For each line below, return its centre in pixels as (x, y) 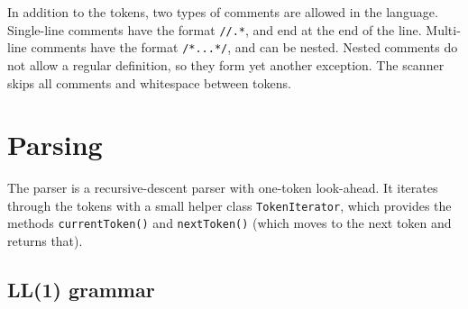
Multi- (443, 29)
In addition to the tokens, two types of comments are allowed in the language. (223, 12)
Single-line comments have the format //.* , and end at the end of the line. (215, 29)
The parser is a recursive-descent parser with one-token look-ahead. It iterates (223, 188)
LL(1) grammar (81, 290)
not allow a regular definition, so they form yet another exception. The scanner (226, 64)
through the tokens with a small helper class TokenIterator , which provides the (229, 205)
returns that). (45, 241)
